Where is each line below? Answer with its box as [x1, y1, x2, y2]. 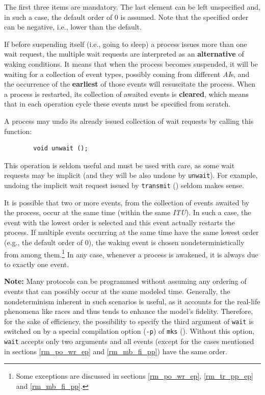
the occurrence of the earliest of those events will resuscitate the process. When [4, 78, 256, 89]
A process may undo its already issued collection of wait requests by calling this [4, 115, 254, 126]
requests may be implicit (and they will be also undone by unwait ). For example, [4, 170, 258, 180]
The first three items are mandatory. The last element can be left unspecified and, [4, 2, 260, 12]
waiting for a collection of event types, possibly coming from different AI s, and [4, 68, 250, 79]
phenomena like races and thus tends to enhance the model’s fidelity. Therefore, [4, 306, 253, 317]
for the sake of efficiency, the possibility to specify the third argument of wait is [4, 315, 254, 326]
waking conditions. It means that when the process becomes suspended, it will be [4, 58, 258, 69]
